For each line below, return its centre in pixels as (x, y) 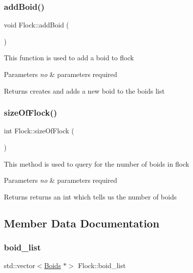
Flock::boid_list (102, 265)
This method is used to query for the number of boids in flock (97, 163)
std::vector (20, 265)
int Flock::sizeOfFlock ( (39, 131)
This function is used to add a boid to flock (69, 58)
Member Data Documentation (82, 223)
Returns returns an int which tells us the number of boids (90, 196)
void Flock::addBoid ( (37, 25)
